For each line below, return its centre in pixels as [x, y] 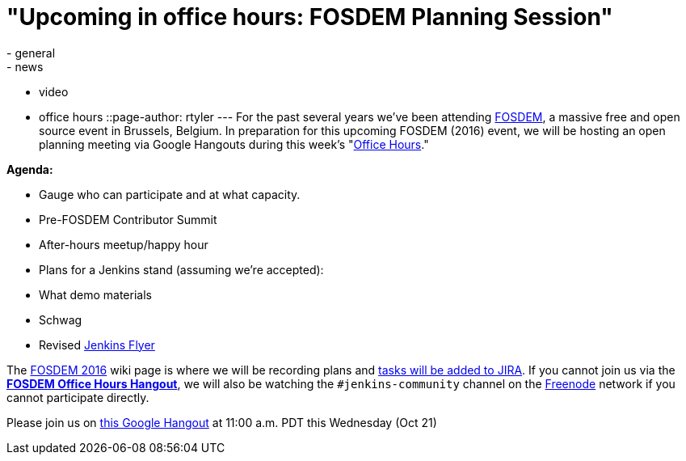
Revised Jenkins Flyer [97, 345]
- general [31, 53]
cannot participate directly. [78, 397]
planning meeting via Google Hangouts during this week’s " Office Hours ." [234, 144]
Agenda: [30, 169]
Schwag [61, 319]
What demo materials [95, 294]
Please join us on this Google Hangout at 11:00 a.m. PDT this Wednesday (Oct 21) [222, 422]
